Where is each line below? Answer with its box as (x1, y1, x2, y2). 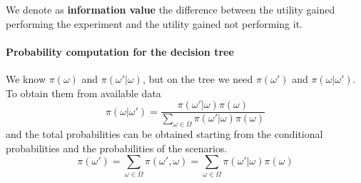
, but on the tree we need (142, 71, 253, 86)
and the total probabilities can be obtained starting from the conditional (6, 127, 323, 142)
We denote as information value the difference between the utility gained (6, 2, 335, 16)
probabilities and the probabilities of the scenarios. (6, 140, 228, 155)
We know (6, 71, 46, 86)
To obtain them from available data (6, 85, 161, 100)
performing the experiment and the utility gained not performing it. (6, 16, 302, 31)
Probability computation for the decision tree (6, 44, 234, 59)
